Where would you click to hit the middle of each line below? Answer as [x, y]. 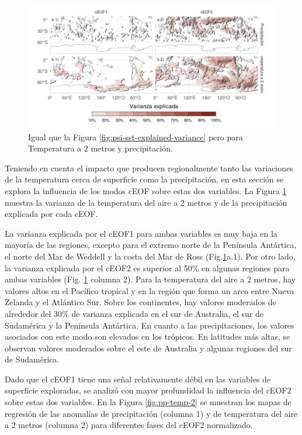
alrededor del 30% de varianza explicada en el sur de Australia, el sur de [134, 313]
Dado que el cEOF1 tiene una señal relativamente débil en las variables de [138, 379]
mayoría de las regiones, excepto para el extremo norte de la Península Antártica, [151, 245]
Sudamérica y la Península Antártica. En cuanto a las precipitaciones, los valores [150, 325]
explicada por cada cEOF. [51, 214]
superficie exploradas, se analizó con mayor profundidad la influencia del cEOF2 [148, 390]
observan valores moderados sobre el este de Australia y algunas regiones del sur [148, 348]
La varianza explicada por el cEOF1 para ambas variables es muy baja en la [141, 233]
